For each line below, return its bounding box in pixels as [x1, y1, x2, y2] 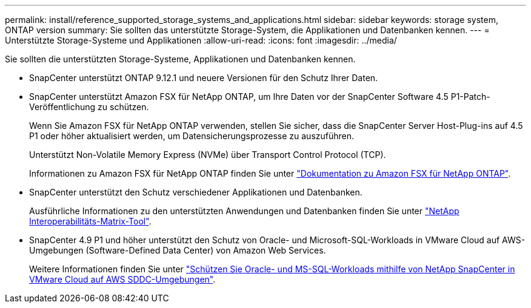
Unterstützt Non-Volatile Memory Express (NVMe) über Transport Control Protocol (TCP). [29, 149, 386, 160]
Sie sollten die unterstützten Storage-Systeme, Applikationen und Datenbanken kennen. [5, 54, 356, 64]
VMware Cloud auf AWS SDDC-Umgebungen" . [29, 274, 216, 284]
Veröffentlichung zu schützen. [29, 102, 149, 112]
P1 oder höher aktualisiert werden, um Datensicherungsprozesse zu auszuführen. [29, 131, 355, 141]
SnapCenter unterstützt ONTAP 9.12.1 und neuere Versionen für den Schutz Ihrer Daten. [29, 73, 378, 83]
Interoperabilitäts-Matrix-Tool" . [29, 216, 152, 226]
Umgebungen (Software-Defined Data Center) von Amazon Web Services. [29, 245, 326, 255]
